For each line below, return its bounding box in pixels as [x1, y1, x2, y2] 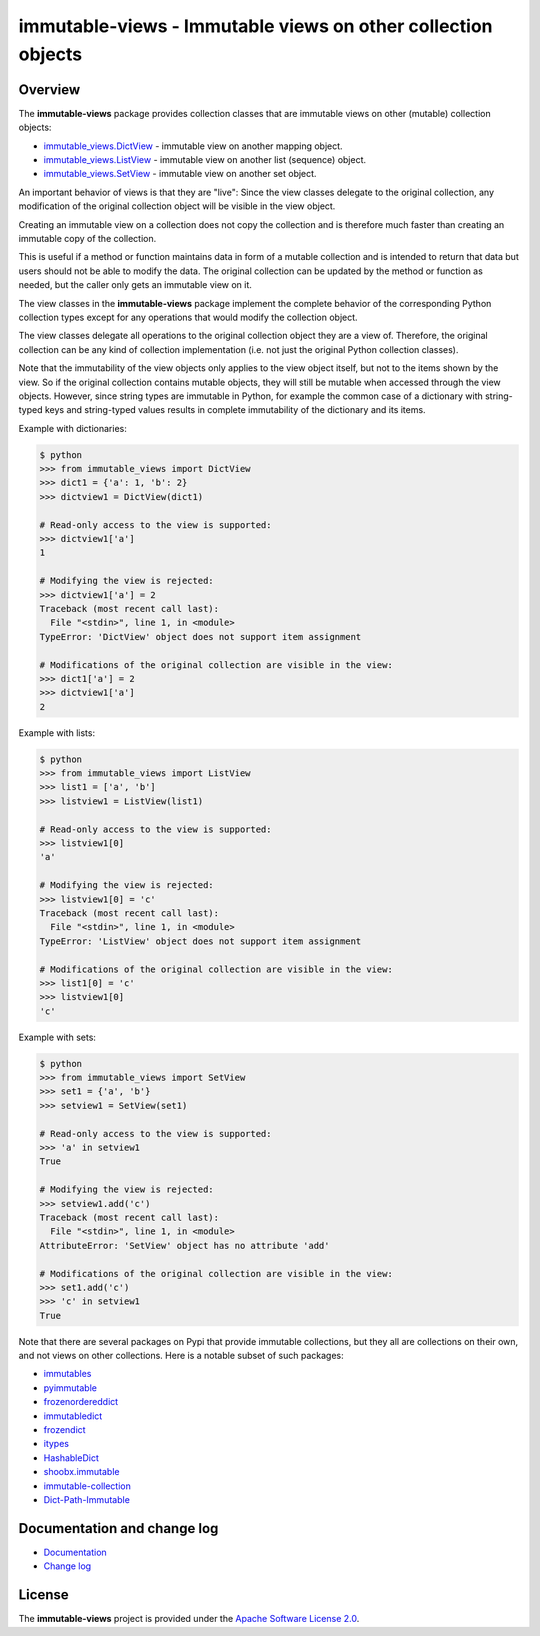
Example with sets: [18, 1031, 97, 1043]
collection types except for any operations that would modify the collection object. [18, 311, 359, 323]
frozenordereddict [43, 1396, 119, 1408]
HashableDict [43, 1451, 99, 1464]
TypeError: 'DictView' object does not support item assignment [39, 631, 362, 642]
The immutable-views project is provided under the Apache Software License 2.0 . [18, 1613, 360, 1625]
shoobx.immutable [43, 1466, 120, 1478]
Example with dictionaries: [18, 422, 127, 434]
